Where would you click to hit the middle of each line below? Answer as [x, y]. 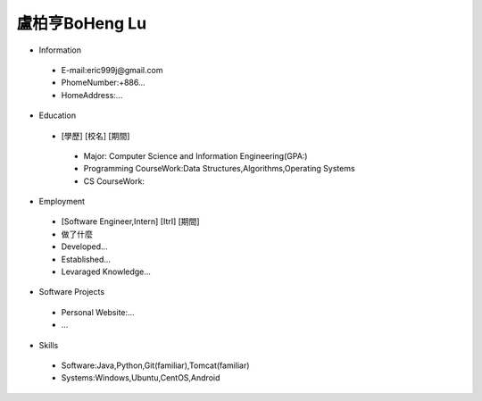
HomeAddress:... [92, 95]
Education [57, 115]
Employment [62, 202]
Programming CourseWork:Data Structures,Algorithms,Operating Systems [220, 169]
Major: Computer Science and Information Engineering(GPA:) [195, 155]
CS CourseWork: [114, 181]
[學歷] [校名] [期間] [96, 136]
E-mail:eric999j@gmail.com [112, 70]
